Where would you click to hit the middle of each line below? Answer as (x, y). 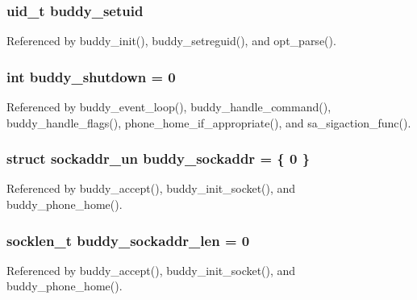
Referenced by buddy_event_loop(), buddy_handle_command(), (169, 107)
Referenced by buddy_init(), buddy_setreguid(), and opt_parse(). (171, 41)
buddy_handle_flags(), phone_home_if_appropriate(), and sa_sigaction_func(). (209, 122)
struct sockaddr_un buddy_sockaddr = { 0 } (158, 158)
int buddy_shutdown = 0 (91, 76)
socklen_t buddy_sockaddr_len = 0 (128, 240)
